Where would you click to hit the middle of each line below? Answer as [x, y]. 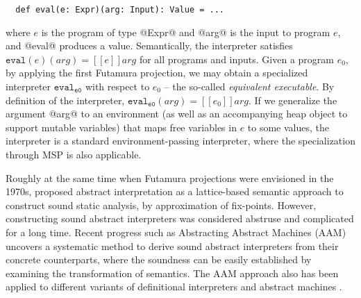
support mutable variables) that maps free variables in [121, 127]
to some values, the [288, 127]
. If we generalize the [293, 100]
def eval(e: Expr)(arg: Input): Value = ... [120, 10]
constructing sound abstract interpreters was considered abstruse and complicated [180, 218]
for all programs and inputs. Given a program [236, 59]
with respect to [117, 86]
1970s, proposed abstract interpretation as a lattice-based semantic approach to [175, 191]
